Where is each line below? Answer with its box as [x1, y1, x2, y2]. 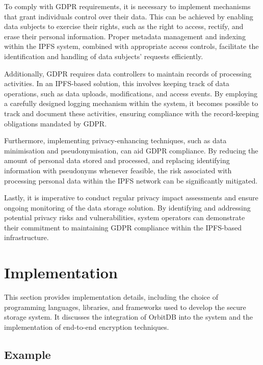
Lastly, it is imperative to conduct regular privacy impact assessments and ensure [4, 192, 258, 203]
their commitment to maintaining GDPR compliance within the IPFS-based [4, 222, 242, 232]
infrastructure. [4, 232, 49, 243]
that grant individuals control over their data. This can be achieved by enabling [4, 11, 253, 21]
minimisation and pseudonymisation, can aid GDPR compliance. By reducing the [4, 145, 258, 155]
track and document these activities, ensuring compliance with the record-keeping [4, 108, 259, 118]
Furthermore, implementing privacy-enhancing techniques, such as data [4, 135, 227, 146]
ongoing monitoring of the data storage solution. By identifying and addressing [4, 202, 251, 213]
